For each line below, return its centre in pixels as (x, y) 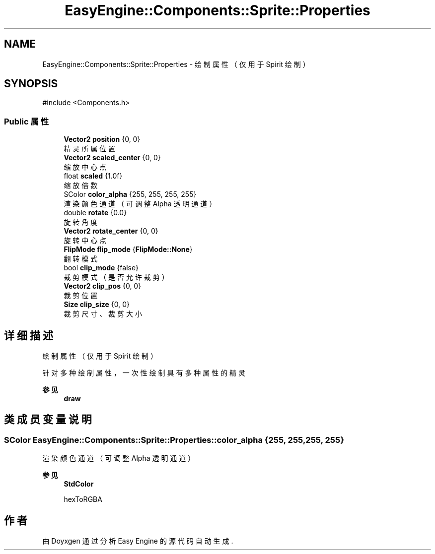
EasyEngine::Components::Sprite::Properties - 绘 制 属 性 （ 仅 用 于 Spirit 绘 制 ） (176, 64)
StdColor (79, 484)
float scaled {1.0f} (93, 176)
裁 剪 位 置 (81, 296)
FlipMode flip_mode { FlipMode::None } (128, 249)
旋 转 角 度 (81, 222)
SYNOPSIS (31, 84)
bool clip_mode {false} (101, 268)
